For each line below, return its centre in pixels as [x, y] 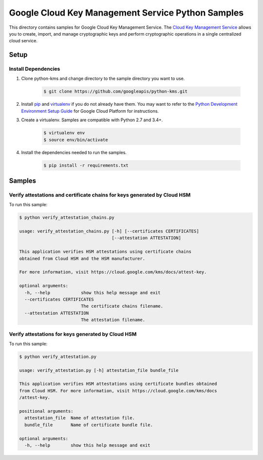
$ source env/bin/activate [76, 140]
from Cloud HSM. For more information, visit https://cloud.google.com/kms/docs [118, 391]
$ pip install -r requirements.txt [86, 165]
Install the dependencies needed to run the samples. [74, 152]
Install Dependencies [35, 69]
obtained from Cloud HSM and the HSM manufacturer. [82, 259]
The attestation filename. [113, 320]
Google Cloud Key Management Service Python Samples [126, 13]
